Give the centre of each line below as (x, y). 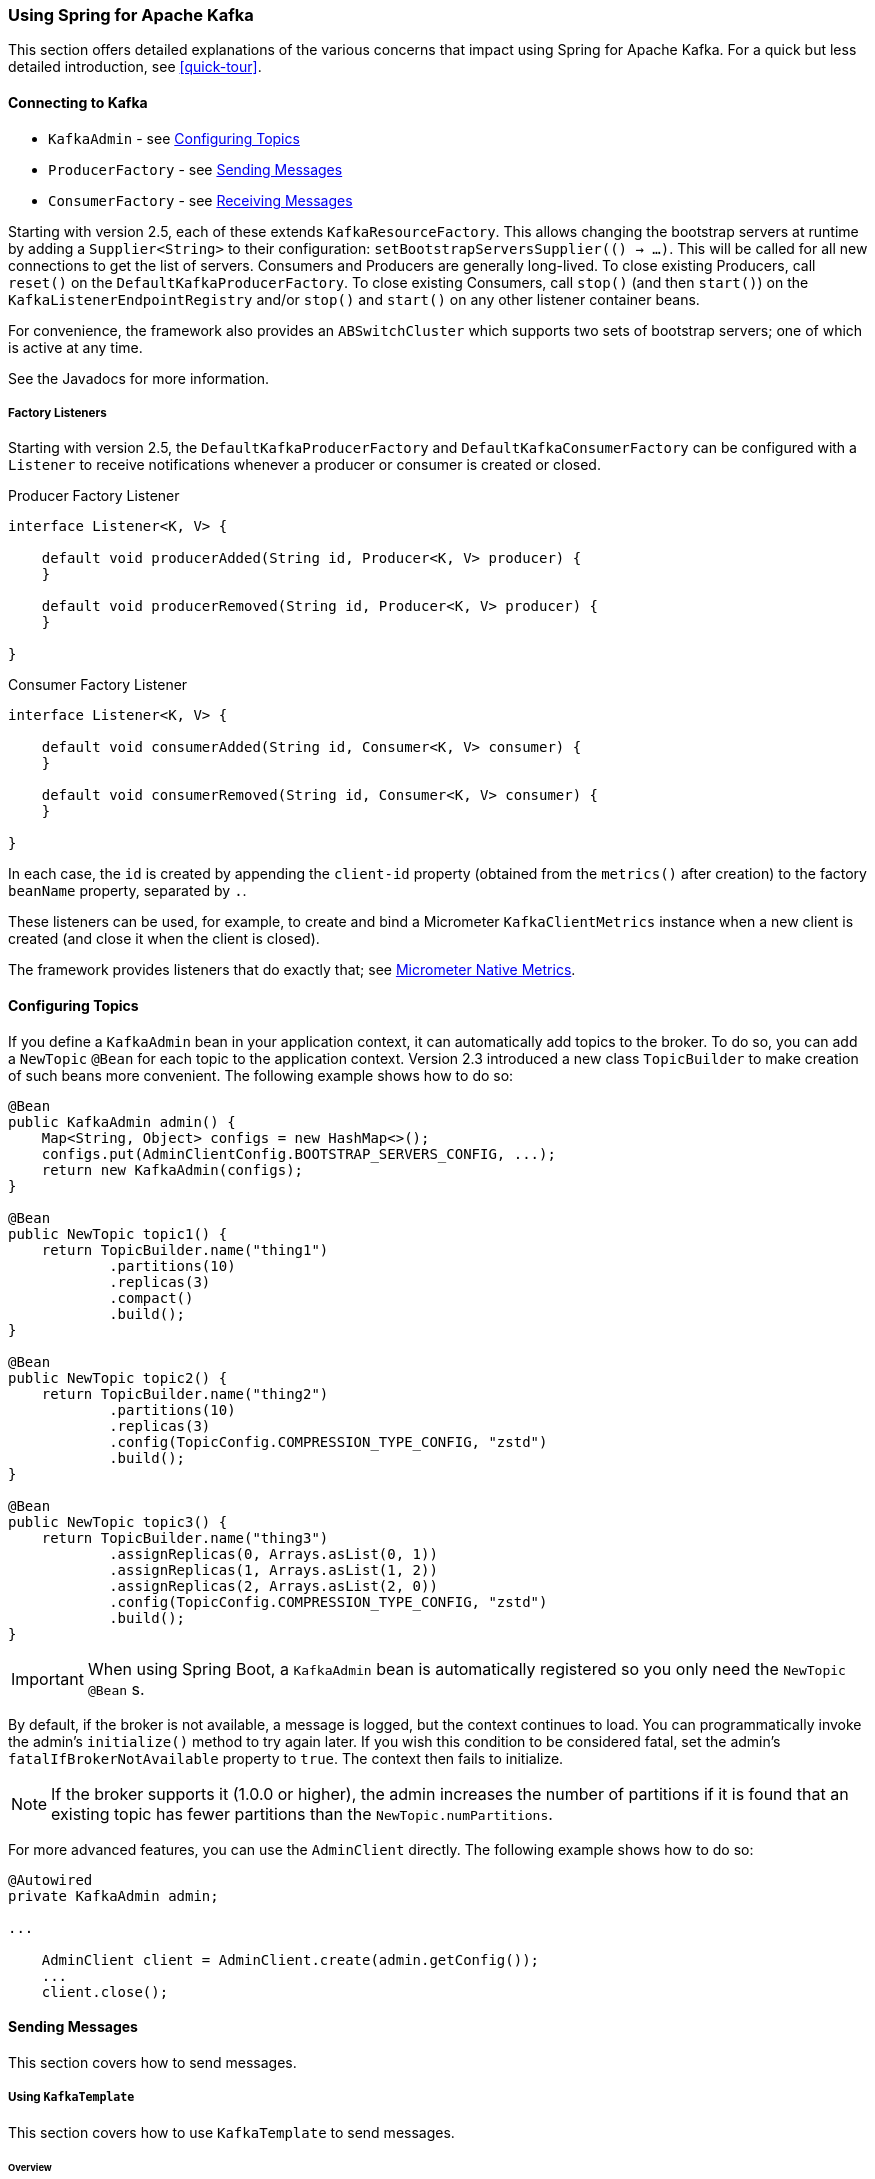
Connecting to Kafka (78, 102)
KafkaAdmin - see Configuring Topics (174, 138)
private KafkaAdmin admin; (113, 1895)
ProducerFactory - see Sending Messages (195, 169)
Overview (30, 2168)
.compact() (151, 1297)
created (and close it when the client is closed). (164, 939)
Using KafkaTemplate (71, 2097)
